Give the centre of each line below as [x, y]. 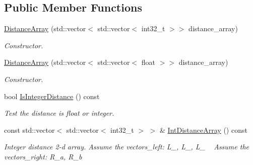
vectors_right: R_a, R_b [43, 156]
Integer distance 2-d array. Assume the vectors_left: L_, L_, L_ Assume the [127, 147]
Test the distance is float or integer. [59, 113]
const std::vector [29, 130]
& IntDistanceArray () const [204, 130]
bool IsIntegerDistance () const [52, 96]
